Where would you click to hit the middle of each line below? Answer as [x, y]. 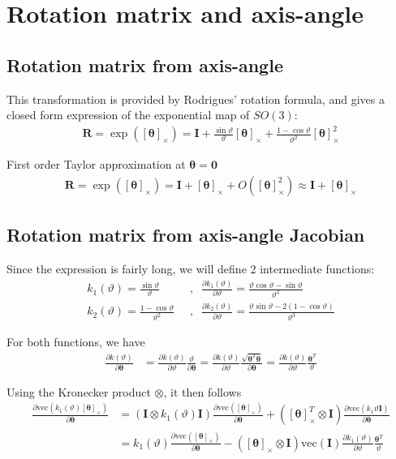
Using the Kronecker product [79, 391]
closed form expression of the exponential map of [128, 115]
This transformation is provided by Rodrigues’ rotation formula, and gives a [196, 99]
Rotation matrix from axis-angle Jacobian [186, 235]
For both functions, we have [76, 342]
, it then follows [202, 391]
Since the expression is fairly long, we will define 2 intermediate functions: [191, 269]
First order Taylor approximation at [96, 164]
